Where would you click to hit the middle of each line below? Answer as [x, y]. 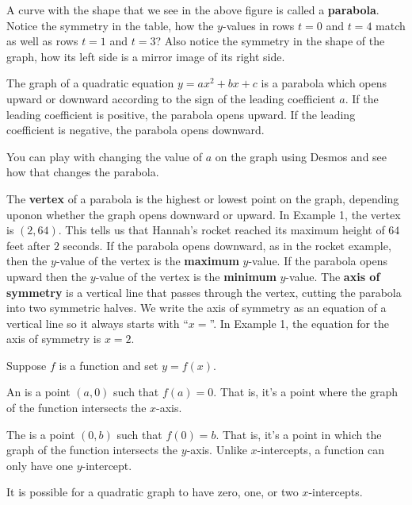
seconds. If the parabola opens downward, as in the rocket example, [227, 245]
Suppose [27, 365]
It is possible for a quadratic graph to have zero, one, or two [153, 492]
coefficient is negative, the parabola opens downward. [135, 130]
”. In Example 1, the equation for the [299, 323]
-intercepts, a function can [320, 450]
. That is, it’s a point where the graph [306, 392]
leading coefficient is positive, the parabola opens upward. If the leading [181, 114]
